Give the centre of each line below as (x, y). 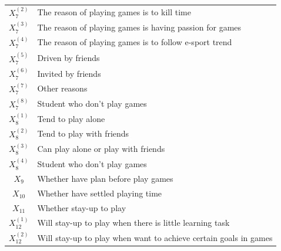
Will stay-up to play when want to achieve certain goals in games (155, 237)
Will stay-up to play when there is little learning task (133, 222)
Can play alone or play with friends (101, 149)
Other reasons (62, 88)
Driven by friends (68, 58)
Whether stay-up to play (82, 207)
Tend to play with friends (83, 133)
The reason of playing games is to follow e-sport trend (135, 42)
